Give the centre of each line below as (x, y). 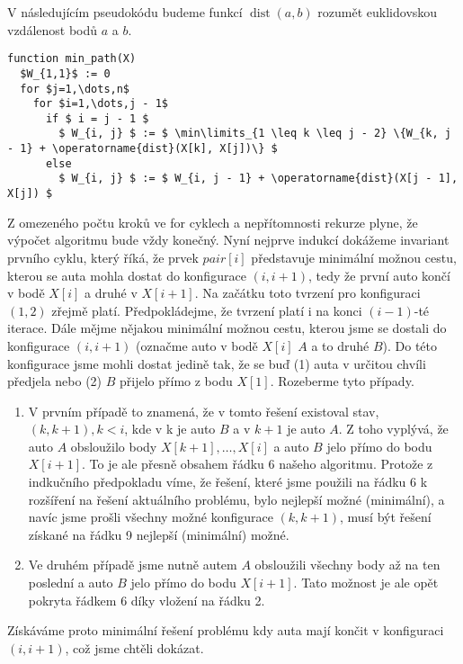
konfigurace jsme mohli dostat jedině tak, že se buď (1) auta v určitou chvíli (217, 363)
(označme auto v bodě (197, 345)
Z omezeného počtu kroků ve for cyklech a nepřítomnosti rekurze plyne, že (213, 222)
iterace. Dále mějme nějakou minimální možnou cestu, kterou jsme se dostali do (227, 328)
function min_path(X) (72, 59)
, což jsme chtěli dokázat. (134, 647)
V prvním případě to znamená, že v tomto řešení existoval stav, (204, 411)
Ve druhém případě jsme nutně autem (133, 565)
